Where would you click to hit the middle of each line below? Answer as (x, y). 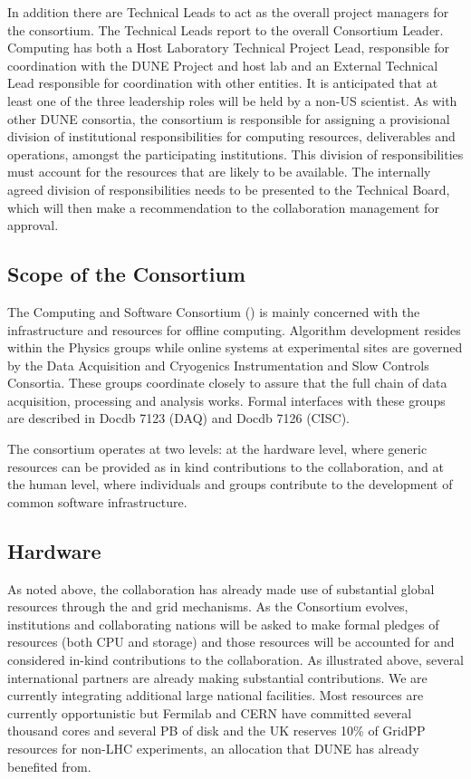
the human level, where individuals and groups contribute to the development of (230, 484)
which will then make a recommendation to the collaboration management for (223, 207)
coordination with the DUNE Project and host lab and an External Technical (223, 65)
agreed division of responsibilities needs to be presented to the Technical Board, (229, 189)
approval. (33, 225)
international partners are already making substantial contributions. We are (217, 677)
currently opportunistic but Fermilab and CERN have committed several (210, 712)
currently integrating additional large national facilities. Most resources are (216, 695)
